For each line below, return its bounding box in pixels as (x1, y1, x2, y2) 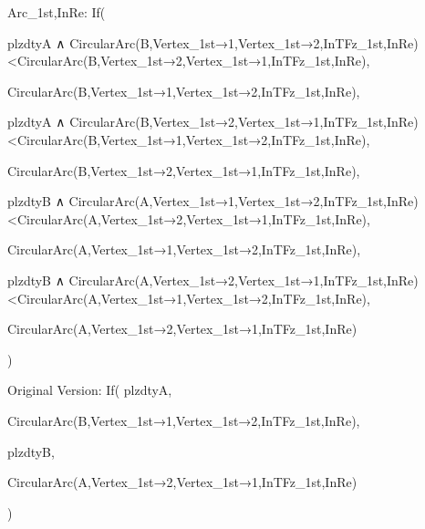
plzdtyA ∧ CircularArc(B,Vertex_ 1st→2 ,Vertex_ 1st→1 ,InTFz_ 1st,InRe (7, 112, 414, 131)
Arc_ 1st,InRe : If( (7, 3, 106, 21)
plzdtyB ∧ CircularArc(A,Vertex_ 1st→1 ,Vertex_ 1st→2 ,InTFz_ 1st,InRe (7, 192, 414, 211)
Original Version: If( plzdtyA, (7, 380, 172, 399)
